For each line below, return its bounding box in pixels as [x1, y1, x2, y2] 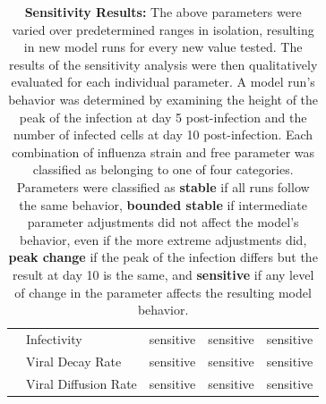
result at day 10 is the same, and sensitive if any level [12, 265, 314, 283]
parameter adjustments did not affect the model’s [27, 213, 299, 231]
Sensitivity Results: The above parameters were [24, 3, 302, 21]
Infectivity [26, 329, 82, 348]
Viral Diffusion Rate [26, 374, 137, 392]
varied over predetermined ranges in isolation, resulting [12, 20, 314, 38]
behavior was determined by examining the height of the [8, 89, 319, 108]
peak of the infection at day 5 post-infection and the [19, 107, 307, 126]
